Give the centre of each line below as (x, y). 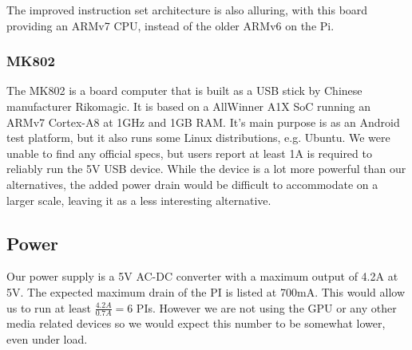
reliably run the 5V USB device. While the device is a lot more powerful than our (206, 169)
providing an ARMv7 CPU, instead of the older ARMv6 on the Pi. (170, 25)
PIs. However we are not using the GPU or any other (266, 307)
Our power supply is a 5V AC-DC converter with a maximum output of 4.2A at (202, 276)
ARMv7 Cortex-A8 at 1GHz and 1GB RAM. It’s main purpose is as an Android (203, 122)
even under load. (47, 338)
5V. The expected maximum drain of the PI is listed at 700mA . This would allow (206, 291)
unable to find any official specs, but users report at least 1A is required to (189, 153)
